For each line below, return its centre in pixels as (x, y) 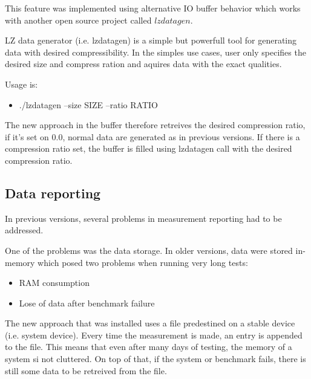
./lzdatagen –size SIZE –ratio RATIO (88, 104)
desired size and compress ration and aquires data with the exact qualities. (143, 64)
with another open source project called (78, 20)
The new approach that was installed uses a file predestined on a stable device (150, 323)
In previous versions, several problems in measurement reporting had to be (143, 218)
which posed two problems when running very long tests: (143, 262)
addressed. (24, 230)
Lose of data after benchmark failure (87, 303)
